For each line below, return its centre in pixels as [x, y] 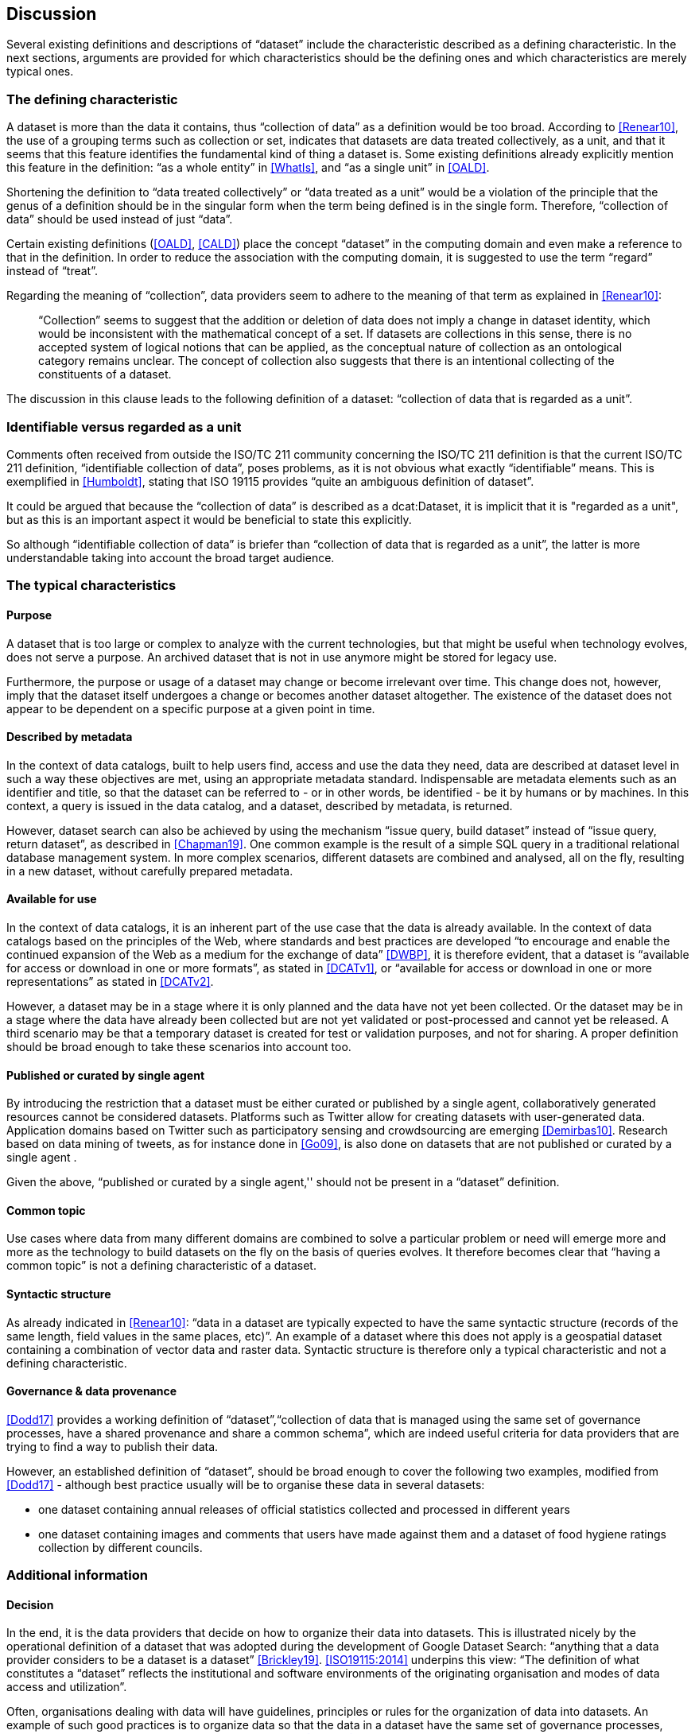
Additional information [78, 1575]
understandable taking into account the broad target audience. [171, 557]
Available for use [52, 899]
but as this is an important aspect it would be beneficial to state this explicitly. [209, 519]
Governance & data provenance [92, 1391]
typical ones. [40, 72]
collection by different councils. [120, 1547]
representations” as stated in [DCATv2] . [110, 981]
